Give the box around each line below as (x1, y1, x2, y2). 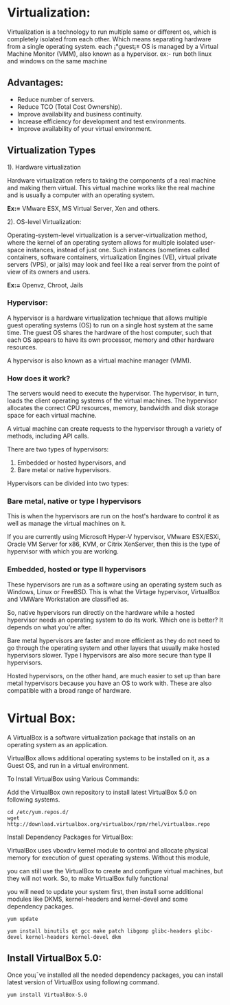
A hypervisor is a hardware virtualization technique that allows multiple (7, 314, 207, 322)
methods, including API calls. (7, 432, 89, 440)
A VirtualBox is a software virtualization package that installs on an (7, 733, 196, 742)
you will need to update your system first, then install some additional (7, 887, 204, 895)
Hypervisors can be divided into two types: (7, 479, 129, 487)
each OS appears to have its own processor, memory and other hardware (7, 336, 215, 344)
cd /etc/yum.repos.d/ (7, 809, 69, 815)
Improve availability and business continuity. (16, 110, 143, 118)
